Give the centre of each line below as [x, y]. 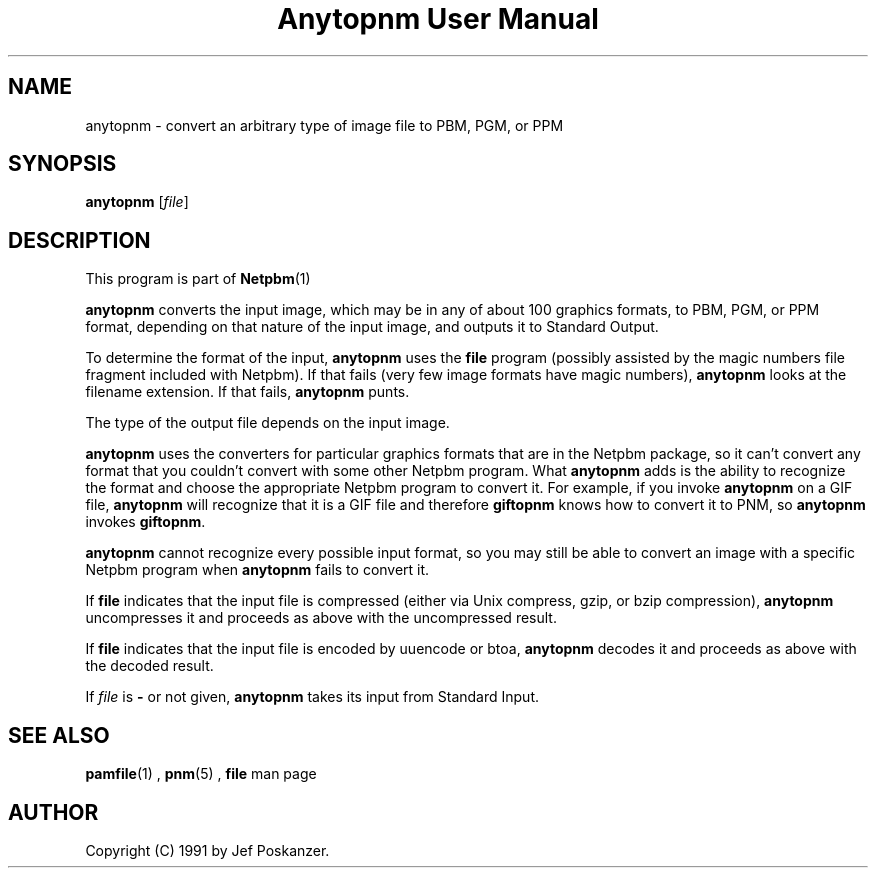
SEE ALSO [59, 735]
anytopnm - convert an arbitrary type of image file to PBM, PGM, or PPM [324, 125]
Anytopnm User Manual [438, 19]
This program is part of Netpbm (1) [198, 279]
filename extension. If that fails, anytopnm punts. [247, 392]
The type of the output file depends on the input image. [267, 423]
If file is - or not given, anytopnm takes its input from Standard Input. [312, 697]
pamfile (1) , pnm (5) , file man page [201, 774]
